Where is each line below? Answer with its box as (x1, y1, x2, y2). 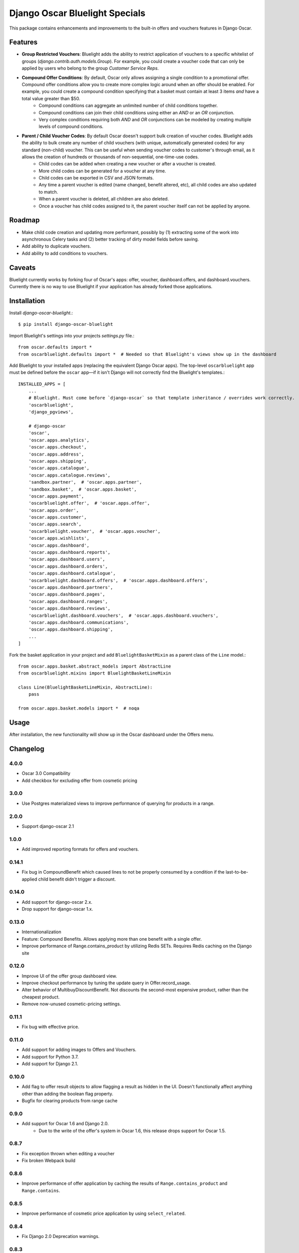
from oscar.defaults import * (18, 344, 92, 350)
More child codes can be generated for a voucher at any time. (38, 168, 166, 174)
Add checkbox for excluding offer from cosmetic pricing (21, 777, 137, 783)
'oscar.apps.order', (28, 507, 79, 513)
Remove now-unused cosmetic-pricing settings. (21, 1001, 121, 1007)
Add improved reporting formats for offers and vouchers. (21, 846, 139, 852)
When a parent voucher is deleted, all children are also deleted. (38, 196, 169, 202)
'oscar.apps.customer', (28, 514, 87, 520)
